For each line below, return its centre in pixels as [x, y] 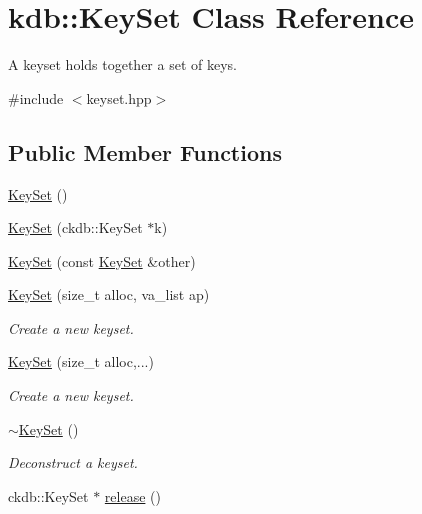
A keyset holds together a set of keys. [122, 64]
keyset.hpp [119, 97]
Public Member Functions [145, 151]
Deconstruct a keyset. [73, 462]
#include [36, 97]
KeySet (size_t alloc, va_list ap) [109, 294]
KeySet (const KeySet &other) [102, 260]
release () [132, 495]
